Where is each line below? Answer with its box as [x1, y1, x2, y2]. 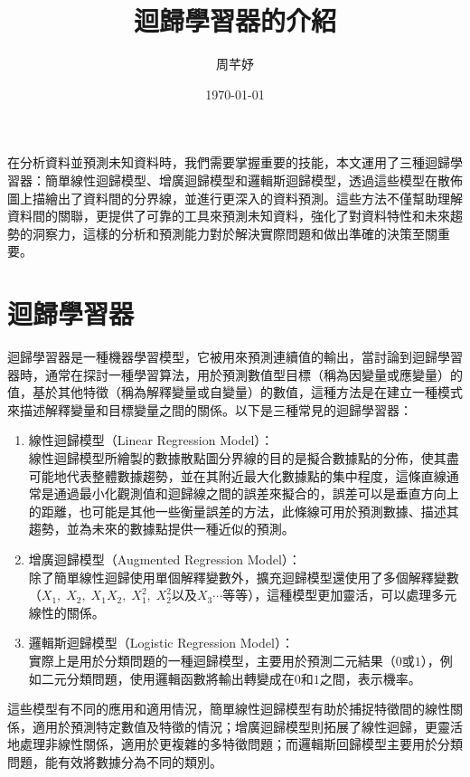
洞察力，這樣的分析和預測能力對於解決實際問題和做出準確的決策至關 [32, 223, 437, 242]
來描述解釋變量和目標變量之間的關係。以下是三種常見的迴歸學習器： [7, 400, 412, 419]
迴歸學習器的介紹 [133, 2, 336, 39]
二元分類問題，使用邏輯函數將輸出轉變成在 [41, 668, 295, 687]
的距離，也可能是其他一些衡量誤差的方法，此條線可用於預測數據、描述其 [28, 501, 459, 520]
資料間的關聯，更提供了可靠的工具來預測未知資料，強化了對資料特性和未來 [7, 206, 450, 225]
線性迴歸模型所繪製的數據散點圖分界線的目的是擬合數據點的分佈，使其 [28, 448, 446, 467]
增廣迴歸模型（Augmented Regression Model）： [28, 549, 301, 568]
